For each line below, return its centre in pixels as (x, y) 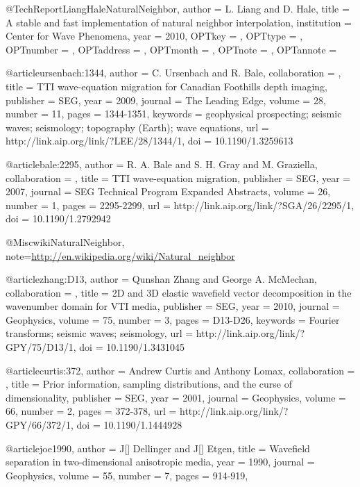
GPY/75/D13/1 (40, 347)
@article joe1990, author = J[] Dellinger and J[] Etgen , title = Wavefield (158, 448)
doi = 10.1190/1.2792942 (58, 218)
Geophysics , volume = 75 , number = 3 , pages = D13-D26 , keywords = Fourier (173, 319)
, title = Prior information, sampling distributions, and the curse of (149, 384)
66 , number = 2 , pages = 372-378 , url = (91, 411)
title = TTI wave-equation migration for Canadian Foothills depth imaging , (166, 86)
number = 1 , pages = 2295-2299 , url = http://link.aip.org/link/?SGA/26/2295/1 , (180, 205)
